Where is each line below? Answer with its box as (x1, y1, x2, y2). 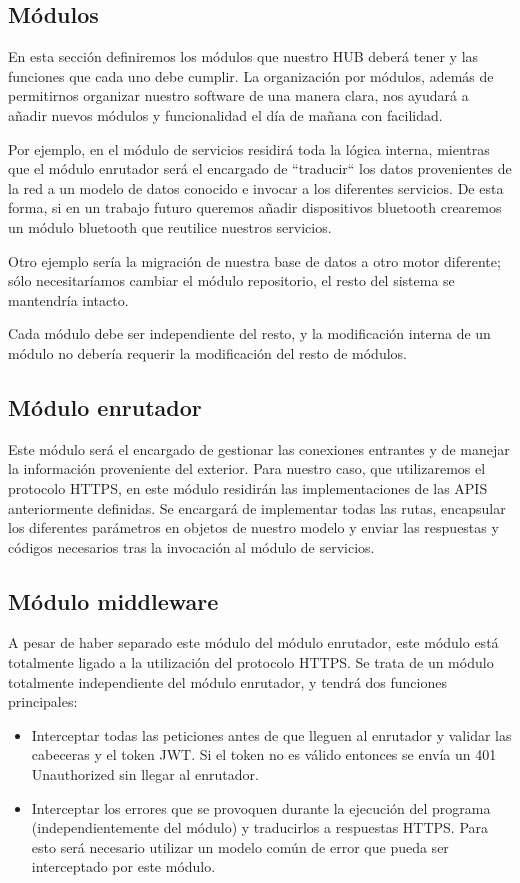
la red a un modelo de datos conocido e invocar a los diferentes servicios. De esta (8, 177, 504, 198)
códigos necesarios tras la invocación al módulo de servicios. (8, 536, 375, 557)
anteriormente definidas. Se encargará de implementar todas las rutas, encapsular (8, 497, 506, 518)
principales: (8, 691, 78, 712)
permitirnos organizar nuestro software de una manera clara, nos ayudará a (8, 85, 469, 106)
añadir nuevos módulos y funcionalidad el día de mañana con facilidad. (8, 104, 443, 125)
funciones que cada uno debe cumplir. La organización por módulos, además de (8, 65, 494, 86)
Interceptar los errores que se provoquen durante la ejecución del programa (31, 797, 491, 818)
